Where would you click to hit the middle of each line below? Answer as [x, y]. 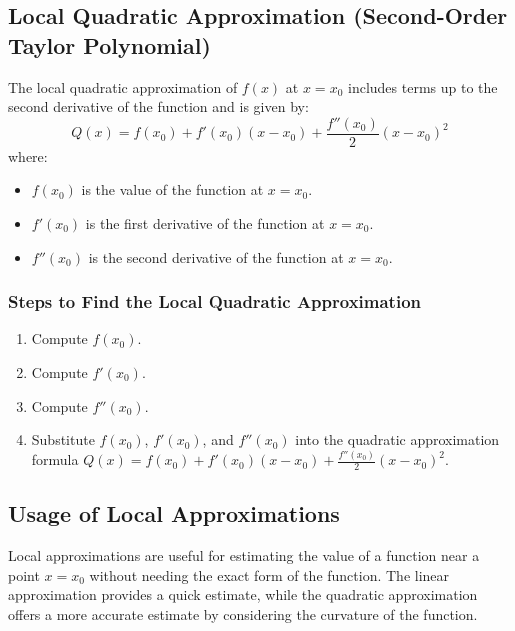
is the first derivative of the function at [205, 223]
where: [28, 155]
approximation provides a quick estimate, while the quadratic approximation [243, 594]
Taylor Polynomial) [109, 44]
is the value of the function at [172, 189]
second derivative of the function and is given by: [158, 106]
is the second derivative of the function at [216, 256]
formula [55, 459]
